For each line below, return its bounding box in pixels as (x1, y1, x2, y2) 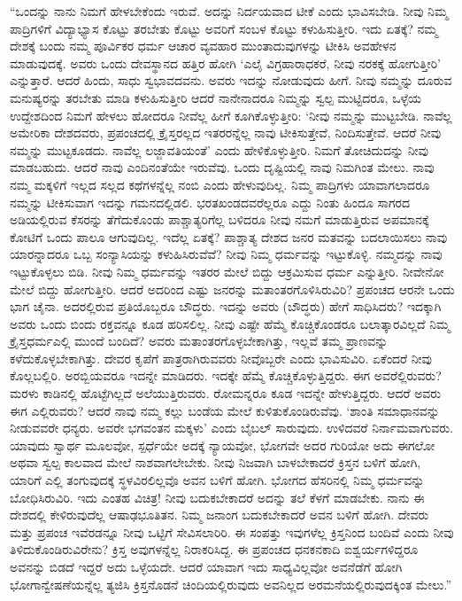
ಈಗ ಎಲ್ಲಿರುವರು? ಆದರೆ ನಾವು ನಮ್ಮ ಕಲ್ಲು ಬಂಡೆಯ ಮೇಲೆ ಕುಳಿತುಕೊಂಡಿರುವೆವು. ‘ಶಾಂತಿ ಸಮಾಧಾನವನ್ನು (10, 401, 440, 419)
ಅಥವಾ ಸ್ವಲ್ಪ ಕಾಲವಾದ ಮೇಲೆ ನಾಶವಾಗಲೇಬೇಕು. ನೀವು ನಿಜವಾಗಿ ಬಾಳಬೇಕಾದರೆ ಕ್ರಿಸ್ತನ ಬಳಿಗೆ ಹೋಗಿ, (10, 453, 421, 472)
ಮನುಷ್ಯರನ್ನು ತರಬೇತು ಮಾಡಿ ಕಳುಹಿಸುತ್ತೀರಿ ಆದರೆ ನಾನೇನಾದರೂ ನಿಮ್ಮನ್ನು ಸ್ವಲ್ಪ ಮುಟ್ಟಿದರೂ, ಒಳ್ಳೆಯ (10, 88, 422, 106)
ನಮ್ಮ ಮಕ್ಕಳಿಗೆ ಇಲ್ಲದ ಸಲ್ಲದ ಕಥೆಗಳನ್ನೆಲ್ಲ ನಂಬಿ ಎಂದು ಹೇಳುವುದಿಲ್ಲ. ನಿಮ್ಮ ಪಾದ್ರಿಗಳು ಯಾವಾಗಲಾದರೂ (10, 175, 430, 193)
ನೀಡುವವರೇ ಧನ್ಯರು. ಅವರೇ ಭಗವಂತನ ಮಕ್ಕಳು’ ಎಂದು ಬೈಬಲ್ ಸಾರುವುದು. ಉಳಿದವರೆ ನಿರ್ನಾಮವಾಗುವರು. (10, 418, 454, 437)
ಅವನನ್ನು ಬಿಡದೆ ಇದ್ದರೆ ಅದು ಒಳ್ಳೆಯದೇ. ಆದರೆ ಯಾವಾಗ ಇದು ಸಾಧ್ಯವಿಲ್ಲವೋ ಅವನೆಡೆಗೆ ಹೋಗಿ (10, 558, 403, 575)
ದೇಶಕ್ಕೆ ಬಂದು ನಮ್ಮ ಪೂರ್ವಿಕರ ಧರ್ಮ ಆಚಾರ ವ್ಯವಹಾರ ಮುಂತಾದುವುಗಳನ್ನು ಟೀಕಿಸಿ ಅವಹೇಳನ (10, 36, 397, 55)
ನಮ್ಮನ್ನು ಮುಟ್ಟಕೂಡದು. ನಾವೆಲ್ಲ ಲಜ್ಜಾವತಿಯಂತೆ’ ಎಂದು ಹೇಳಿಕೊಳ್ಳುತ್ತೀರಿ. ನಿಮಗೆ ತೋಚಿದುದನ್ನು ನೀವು (10, 140, 429, 159)
